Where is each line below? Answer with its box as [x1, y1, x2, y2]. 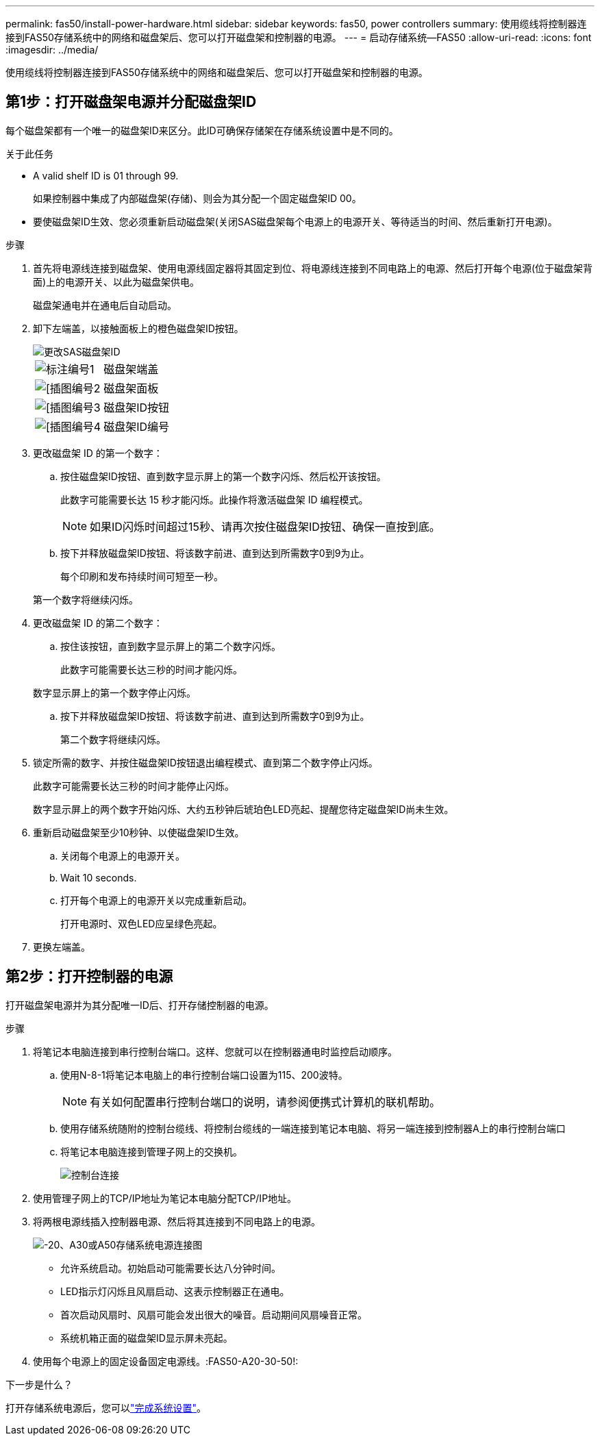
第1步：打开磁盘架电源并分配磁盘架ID [5, 93, 257, 111]
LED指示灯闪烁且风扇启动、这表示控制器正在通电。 [60, 1285, 290, 1297]
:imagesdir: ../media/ [5, 44, 99, 55]
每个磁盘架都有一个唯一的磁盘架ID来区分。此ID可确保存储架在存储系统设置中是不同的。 [5, 124, 399, 136]
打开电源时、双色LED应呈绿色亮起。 [60, 917, 223, 929]
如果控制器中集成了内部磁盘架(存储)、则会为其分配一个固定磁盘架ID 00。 [33, 192, 362, 204]
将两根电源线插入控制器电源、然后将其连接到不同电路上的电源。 [33, 1215, 321, 1227]
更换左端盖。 [33, 940, 90, 953]
